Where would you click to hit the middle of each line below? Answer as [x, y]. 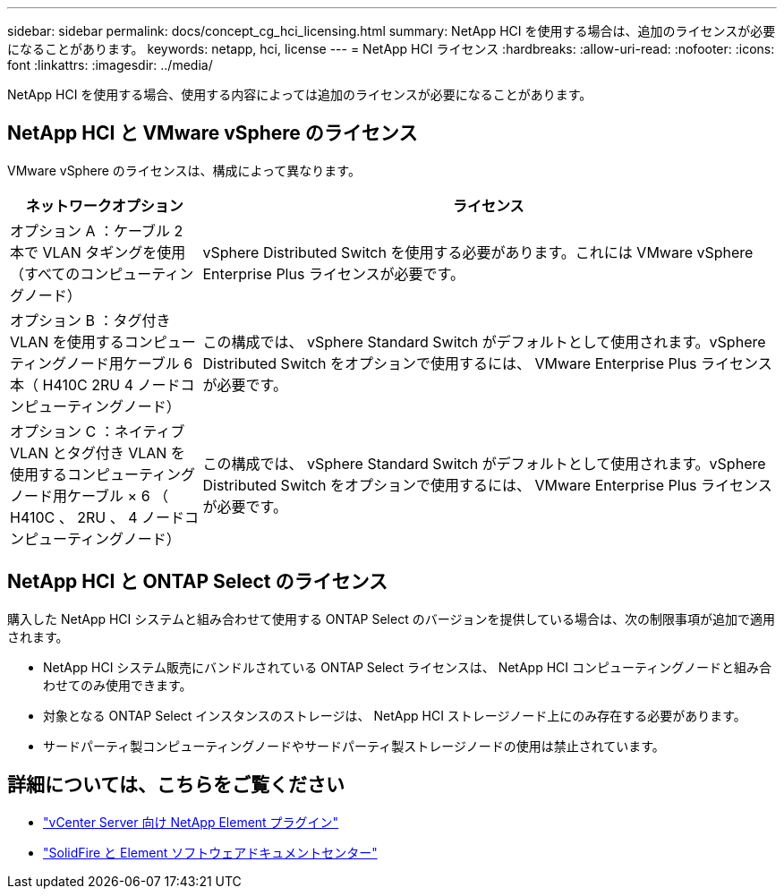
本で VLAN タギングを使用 [98, 252]
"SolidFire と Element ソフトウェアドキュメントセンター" [210, 852]
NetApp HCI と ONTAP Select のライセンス [198, 582]
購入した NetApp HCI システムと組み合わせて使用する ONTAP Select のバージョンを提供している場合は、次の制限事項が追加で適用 [391, 619]
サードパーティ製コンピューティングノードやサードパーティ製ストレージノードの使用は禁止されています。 [354, 746]
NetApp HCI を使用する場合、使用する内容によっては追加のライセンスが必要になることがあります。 [300, 94]
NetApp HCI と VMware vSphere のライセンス [213, 133]
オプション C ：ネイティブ [98, 431]
